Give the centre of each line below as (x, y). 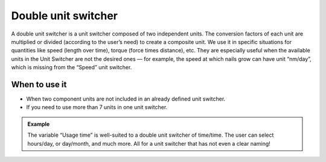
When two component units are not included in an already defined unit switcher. (126, 99)
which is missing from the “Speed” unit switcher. (72, 67)
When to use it (39, 84)
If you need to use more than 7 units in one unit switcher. (97, 107)
